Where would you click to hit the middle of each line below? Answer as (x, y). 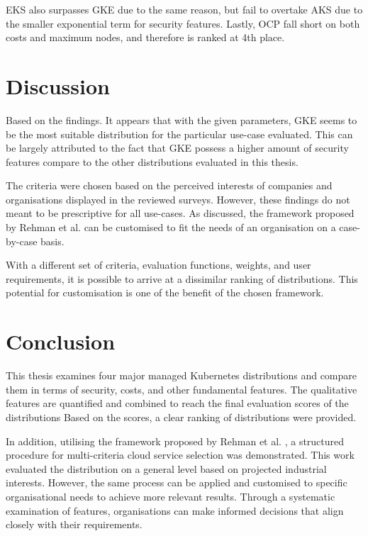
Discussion (58, 85)
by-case (22, 241)
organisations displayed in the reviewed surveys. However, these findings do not (178, 199)
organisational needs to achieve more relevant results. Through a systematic (171, 496)
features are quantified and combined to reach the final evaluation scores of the (177, 403)
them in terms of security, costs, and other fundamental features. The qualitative (182, 389)
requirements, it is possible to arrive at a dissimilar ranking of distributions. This (182, 278)
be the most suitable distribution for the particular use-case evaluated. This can (179, 134)
